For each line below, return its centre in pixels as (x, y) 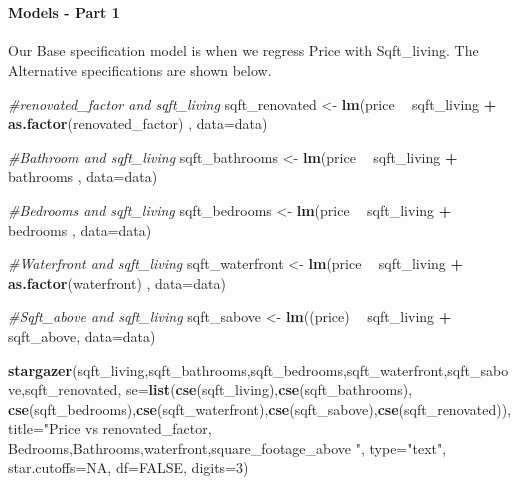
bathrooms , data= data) (83, 176)
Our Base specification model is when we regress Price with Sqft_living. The (243, 50)
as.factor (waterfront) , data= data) (117, 282)
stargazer (40, 369)
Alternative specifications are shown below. (140, 69)
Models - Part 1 (64, 12)
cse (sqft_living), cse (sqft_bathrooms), (294, 389)
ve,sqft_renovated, (65, 389)
